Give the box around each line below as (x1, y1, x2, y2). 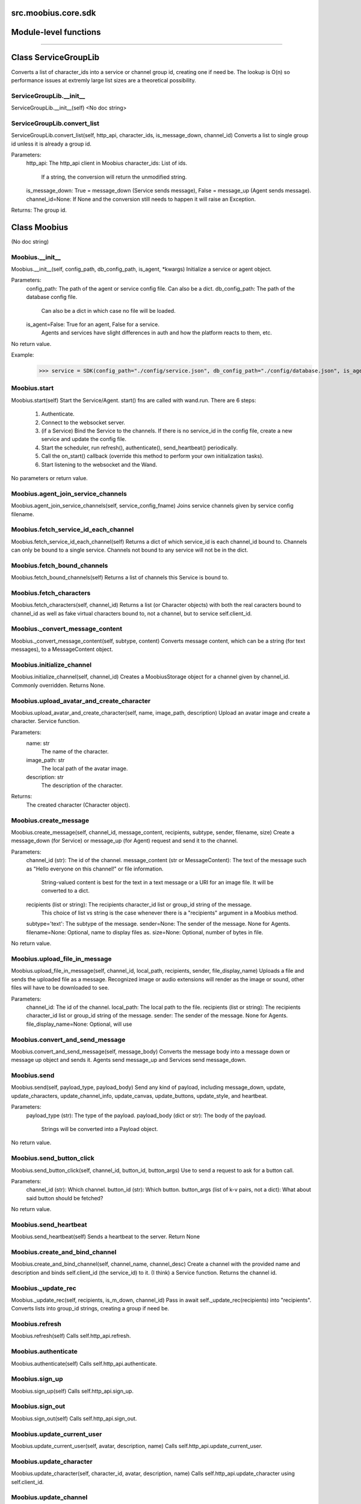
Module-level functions (11, 27, 101, 37)
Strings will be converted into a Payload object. (41, 1125, 158, 1132)
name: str (26, 740, 50, 747)
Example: (11, 351, 34, 359)
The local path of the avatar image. (41, 765, 128, 772)
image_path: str (26, 756, 65, 763)
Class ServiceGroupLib (11, 52, 99, 63)
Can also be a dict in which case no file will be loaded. (41, 307, 176, 314)
